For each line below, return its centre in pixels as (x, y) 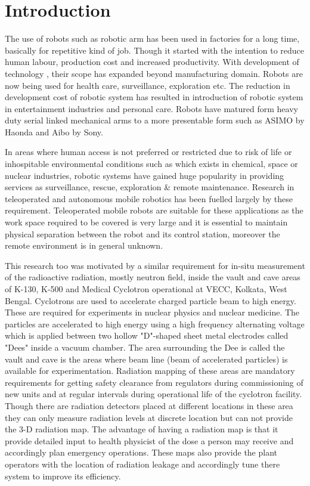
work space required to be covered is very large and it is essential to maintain (146, 222)
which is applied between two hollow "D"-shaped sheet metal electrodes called (147, 335)
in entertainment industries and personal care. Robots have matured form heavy (151, 108)
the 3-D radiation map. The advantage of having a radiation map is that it (142, 429)
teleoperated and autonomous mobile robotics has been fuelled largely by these (149, 198)
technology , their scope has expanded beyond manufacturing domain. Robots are (154, 73)
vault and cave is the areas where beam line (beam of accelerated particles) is (146, 359)
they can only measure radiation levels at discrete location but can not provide (149, 417)
